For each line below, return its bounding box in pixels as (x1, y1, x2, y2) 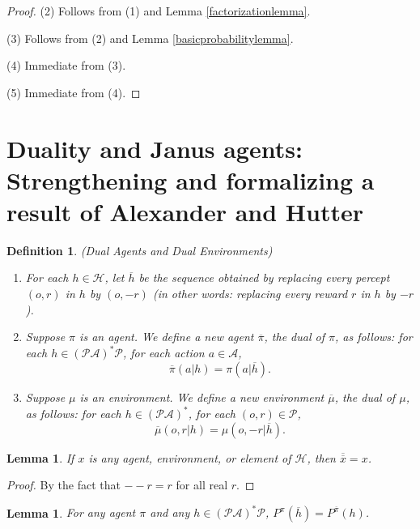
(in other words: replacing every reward (152, 285, 348, 302)
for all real (176, 476, 228, 493)
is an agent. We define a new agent (79, 328, 254, 345)
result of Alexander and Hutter (6, 194, 363, 228)
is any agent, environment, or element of (88, 449, 291, 466)
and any (150, 504, 190, 521)
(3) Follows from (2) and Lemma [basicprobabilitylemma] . (6, 29, 294, 46)
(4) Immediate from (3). (6, 57, 126, 74)
